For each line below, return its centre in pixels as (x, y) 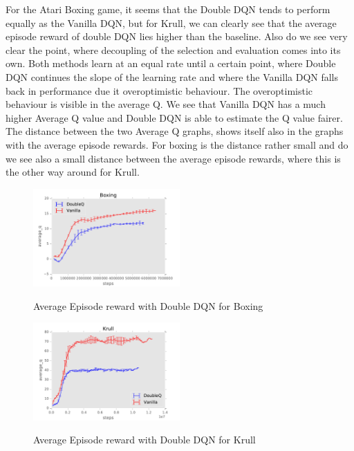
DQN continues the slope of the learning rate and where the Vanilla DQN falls (172, 76)
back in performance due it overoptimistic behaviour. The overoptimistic (159, 90)
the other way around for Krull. (73, 172)
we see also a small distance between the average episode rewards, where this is (173, 158)
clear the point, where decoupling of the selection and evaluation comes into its (173, 49)
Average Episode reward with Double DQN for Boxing (148, 305)
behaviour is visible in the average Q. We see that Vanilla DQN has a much (166, 104)
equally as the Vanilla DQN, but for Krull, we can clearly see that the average (171, 22)
